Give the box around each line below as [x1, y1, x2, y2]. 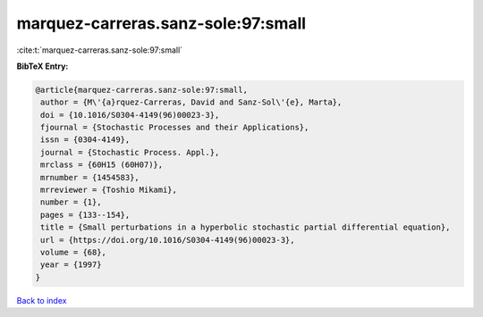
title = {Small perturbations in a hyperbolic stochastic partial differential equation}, [40, 222, 451, 232]
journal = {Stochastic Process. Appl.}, [40, 147, 220, 157]
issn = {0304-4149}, [40, 135, 131, 145]
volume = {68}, [40, 247, 107, 257]
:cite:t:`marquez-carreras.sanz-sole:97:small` [16, 45, 183, 55]
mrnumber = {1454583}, [40, 172, 140, 182]
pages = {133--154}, [40, 210, 131, 220]
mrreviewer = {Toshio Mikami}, [40, 185, 178, 196]
